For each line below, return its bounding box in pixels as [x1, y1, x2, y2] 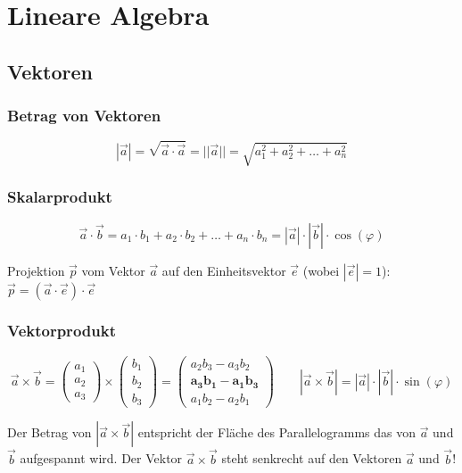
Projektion [7, 261, 65, 279]
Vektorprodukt [7, 319, 116, 342]
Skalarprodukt [7, 186, 112, 208]
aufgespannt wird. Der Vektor [20, 449, 183, 468]
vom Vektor [81, 261, 145, 279]
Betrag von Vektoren [7, 104, 161, 127]
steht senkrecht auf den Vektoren [221, 449, 402, 468]
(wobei [302, 261, 340, 279]
